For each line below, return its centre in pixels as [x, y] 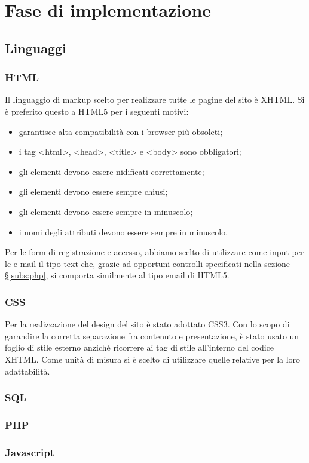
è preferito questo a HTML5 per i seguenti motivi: [97, 111]
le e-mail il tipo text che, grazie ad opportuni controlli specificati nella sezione [148, 263]
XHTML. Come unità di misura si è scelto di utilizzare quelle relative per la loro [153, 359]
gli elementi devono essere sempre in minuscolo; [106, 211]
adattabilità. [27, 371]
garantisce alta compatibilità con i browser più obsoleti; [121, 131]
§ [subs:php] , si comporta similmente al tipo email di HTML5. [117, 275]
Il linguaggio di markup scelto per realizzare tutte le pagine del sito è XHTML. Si [155, 99]
